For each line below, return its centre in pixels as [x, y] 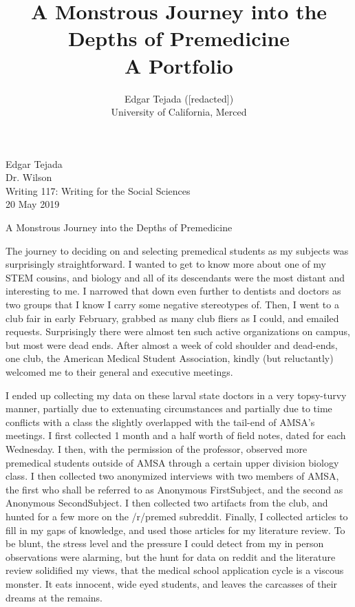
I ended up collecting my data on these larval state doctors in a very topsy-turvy [176, 395]
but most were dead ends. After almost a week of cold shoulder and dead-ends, [172, 344]
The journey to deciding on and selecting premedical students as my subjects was [177, 250]
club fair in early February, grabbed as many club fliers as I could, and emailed [172, 318]
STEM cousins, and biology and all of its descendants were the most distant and [175, 277]
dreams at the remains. [54, 597]
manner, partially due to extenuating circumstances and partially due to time [169, 408]
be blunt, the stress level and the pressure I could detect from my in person [165, 543]
